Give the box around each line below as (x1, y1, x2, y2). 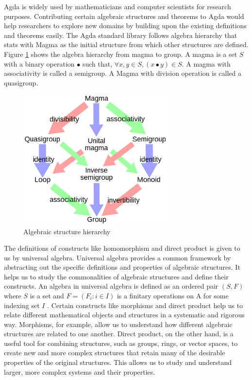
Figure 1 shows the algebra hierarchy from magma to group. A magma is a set (4, 49, 237, 59)
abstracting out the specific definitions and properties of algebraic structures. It (4, 262, 240, 272)
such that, (82, 58, 113, 69)
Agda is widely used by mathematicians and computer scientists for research (4, 1, 231, 11)
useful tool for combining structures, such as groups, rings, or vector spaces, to (4, 338, 238, 348)
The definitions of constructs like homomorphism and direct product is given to (4, 242, 240, 253)
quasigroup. (4, 77, 38, 87)
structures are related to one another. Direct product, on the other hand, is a (4, 328, 234, 339)
